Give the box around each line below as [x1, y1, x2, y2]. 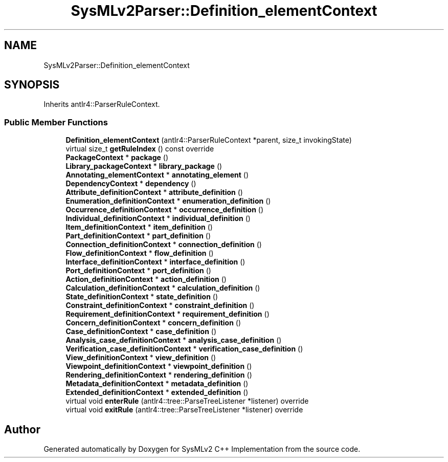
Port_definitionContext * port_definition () [65, 266, 211, 275]
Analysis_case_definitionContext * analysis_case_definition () [65, 336, 282, 345]
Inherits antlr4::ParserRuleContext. [43, 100, 160, 109]
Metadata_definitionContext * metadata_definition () [65, 379, 249, 388]
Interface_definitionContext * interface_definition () [65, 257, 245, 267]
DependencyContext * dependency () [65, 179, 196, 188]
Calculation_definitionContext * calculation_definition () [65, 283, 260, 293]
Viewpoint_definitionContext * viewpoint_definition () [65, 362, 252, 371]
